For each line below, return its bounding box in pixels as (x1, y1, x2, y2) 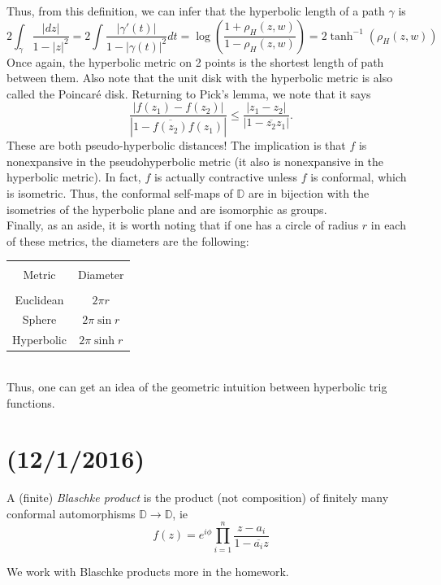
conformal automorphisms (6, 504, 136, 522)
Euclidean (15, 290, 64, 308)
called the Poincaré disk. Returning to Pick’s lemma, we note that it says (6, 85, 371, 102)
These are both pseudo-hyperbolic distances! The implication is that (6, 137, 346, 154)
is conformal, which (310, 168, 407, 186)
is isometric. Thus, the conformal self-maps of (6, 185, 233, 202)
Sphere (22, 311, 57, 328)
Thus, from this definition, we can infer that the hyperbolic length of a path (6, 2, 385, 19)
